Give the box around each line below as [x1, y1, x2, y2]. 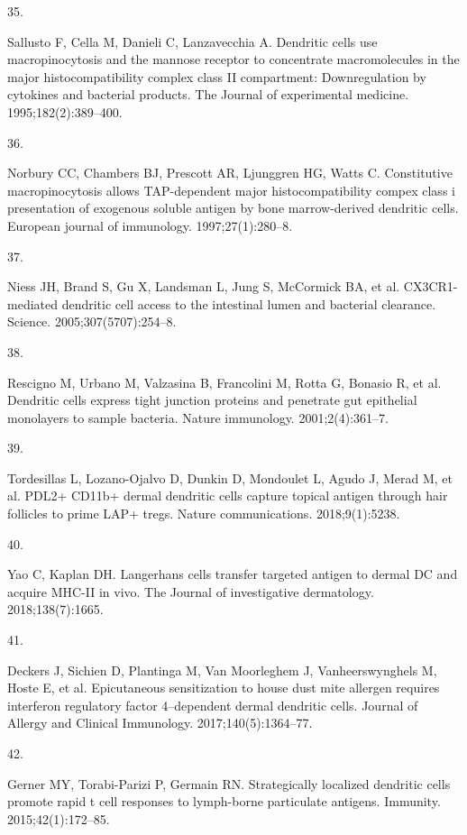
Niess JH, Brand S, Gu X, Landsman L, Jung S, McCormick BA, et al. [7, 277, 400, 296]
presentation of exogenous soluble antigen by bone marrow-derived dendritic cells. [7, 198, 459, 217]
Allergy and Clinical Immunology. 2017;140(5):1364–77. [7, 713, 313, 732]
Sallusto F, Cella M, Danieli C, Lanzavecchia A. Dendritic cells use [7, 32, 378, 50]
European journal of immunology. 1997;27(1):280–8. [7, 216, 293, 234]
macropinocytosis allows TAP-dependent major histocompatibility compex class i [7, 180, 455, 199]
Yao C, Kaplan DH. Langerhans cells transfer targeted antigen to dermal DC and [7, 564, 458, 583]
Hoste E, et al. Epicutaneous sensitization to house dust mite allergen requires [7, 678, 440, 697]
